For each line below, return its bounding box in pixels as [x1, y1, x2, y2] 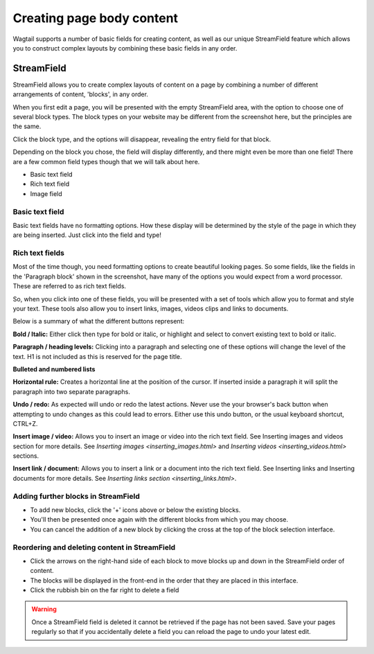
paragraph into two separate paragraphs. [12, 387, 131, 396]
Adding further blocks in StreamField [12, 491, 140, 501]
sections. [12, 452, 39, 460]
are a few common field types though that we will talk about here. [12, 157, 200, 166]
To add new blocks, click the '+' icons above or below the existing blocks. [30, 506, 241, 514]
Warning [31, 605, 57, 613]
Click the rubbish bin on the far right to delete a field [30, 586, 179, 594]
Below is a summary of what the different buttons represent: [12, 317, 185, 326]
